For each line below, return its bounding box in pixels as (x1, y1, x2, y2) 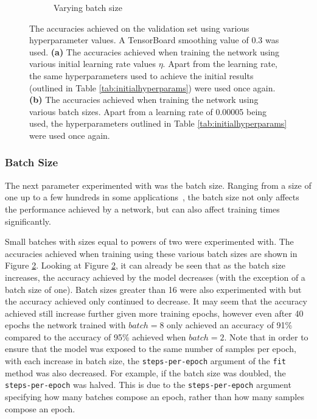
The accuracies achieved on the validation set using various (29, 21, 249, 34)
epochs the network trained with (5, 319, 126, 331)
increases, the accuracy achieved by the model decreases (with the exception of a (5, 270, 305, 283)
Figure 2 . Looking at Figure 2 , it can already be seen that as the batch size (5, 259, 285, 272)
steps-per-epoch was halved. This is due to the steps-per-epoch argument (5, 378, 291, 391)
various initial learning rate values (29, 57, 156, 70)
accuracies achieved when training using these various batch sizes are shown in (5, 247, 298, 259)
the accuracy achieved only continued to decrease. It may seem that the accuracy (5, 295, 307, 308)
